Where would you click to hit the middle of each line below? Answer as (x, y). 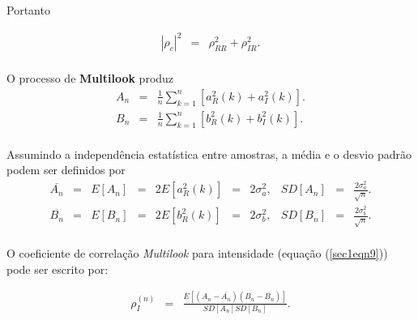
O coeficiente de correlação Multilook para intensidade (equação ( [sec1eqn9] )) (197, 253)
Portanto (28, 10)
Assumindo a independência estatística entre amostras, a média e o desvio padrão (209, 154)
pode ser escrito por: (58, 269)
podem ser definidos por (66, 170)
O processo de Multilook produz (90, 78)
